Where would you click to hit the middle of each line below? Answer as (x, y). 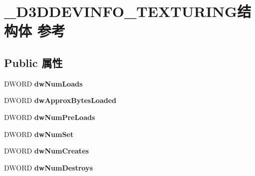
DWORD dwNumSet (39, 134)
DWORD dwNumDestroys (48, 167)
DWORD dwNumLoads (43, 83)
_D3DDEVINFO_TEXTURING (121, 11)
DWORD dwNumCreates (46, 151)
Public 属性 (33, 62)
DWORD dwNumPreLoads (50, 117)
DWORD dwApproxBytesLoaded (60, 100)
